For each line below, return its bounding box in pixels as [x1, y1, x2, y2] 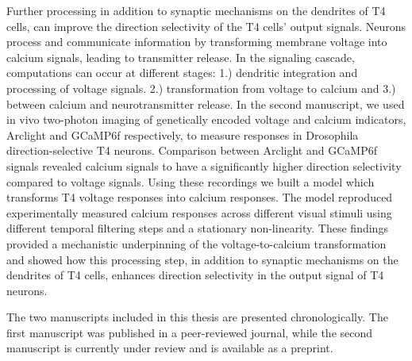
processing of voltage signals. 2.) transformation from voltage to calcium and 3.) [6, 79, 396, 96]
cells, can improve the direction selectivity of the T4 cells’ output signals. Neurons [6, 17, 406, 34]
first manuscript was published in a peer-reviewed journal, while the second [6, 324, 373, 340]
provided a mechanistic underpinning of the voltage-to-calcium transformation [6, 235, 387, 252]
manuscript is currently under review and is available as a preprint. [6, 340, 333, 356]
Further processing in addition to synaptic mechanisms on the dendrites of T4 [6, 2, 386, 18]
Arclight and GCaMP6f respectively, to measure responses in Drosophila [6, 126, 359, 143]
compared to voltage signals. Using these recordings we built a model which [6, 173, 375, 190]
